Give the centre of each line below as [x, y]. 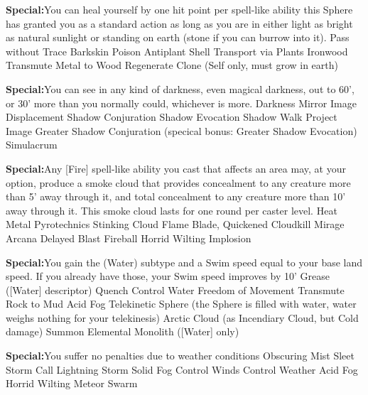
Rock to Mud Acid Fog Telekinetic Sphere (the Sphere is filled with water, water [181, 304]
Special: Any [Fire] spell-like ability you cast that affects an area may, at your [176, 168]
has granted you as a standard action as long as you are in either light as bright [179, 23]
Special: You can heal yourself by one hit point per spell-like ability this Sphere [179, 9]
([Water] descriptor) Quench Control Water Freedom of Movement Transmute [175, 290]
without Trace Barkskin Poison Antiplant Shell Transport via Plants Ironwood [177, 51]
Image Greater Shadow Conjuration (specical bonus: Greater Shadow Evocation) [182, 130]
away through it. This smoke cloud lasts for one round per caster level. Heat [172, 210]
